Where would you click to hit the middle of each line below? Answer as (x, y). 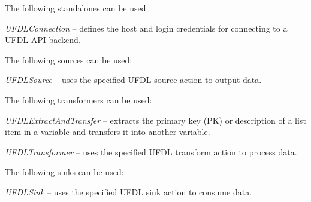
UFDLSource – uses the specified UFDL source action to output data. (133, 80)
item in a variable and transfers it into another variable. (108, 132)
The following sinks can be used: (64, 172)
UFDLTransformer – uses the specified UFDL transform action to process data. (151, 151)
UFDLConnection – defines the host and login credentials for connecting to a (146, 28)
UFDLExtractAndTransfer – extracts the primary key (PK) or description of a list (155, 120)
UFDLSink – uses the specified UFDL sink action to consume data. (129, 192)
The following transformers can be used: (78, 100)
